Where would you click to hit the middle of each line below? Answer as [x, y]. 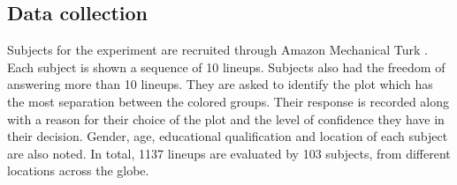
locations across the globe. [78, 170]
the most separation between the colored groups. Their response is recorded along [228, 101]
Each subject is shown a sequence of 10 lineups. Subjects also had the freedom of [226, 67]
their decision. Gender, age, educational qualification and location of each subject [228, 136]
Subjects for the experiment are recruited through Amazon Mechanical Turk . [217, 50]
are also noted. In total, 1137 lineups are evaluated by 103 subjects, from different [229, 153]
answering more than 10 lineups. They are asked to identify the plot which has [220, 84]
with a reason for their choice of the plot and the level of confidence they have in [226, 118]
